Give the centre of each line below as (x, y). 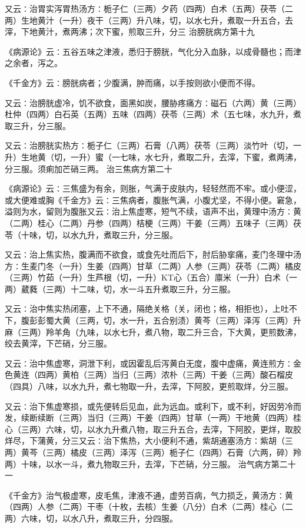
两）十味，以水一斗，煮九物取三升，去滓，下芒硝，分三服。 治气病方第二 (146, 463)
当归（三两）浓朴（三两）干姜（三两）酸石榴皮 (202, 374)
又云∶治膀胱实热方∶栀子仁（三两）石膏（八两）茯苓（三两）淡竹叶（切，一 (153, 145)
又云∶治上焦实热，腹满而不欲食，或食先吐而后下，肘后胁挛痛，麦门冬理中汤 (153, 254)
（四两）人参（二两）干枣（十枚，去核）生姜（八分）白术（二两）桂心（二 (149, 506)
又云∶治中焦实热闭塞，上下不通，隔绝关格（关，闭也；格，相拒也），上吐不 (151, 308)
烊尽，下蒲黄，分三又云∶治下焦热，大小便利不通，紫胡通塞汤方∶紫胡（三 (149, 440)
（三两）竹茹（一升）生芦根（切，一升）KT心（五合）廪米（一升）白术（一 (151, 277)
